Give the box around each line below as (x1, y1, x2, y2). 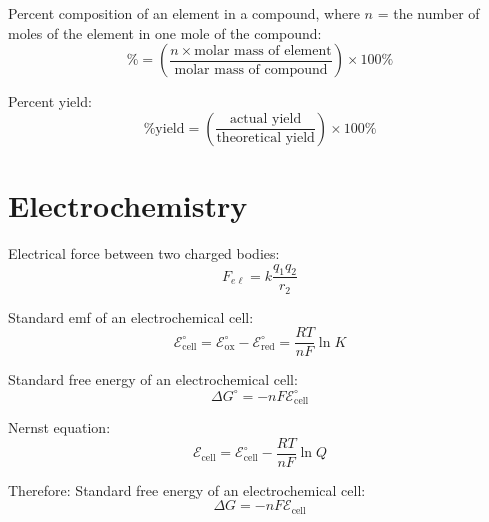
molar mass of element (194, 43, 332, 58)
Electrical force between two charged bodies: (8, 242, 280, 263)
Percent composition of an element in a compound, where (8, 3, 360, 23)
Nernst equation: (8, 416, 111, 437)
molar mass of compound (174, 62, 328, 77)
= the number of (377, 3, 480, 23)
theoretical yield (216, 131, 315, 146)
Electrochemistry (8, 184, 248, 225)
